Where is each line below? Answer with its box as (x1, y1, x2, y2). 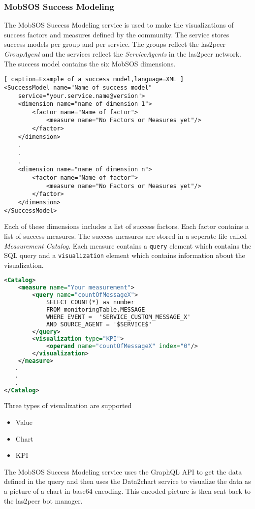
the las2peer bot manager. (4, 495, 83, 506)
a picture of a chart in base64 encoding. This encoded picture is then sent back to (4, 486, 251, 496)
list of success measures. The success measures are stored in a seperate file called (4, 230, 247, 241)
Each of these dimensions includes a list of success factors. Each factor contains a (4, 221, 249, 231)
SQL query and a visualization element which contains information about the (4, 250, 245, 260)
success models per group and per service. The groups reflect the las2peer (4, 39, 225, 49)
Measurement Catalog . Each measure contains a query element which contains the (4, 240, 252, 251)
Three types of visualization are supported (4, 400, 132, 411)
